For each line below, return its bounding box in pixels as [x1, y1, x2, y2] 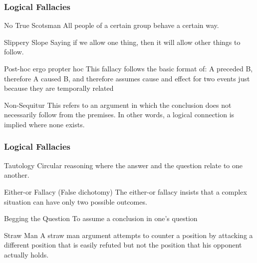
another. [4, 170, 29, 180]
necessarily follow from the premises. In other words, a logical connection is [4, 109, 235, 120]
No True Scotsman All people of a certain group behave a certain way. [4, 20, 219, 30]
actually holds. [4, 249, 49, 260]
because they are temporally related [4, 83, 114, 93]
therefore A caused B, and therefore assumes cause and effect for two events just [4, 73, 250, 83]
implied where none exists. [4, 119, 85, 129]
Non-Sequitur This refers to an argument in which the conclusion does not [4, 99, 232, 110]
